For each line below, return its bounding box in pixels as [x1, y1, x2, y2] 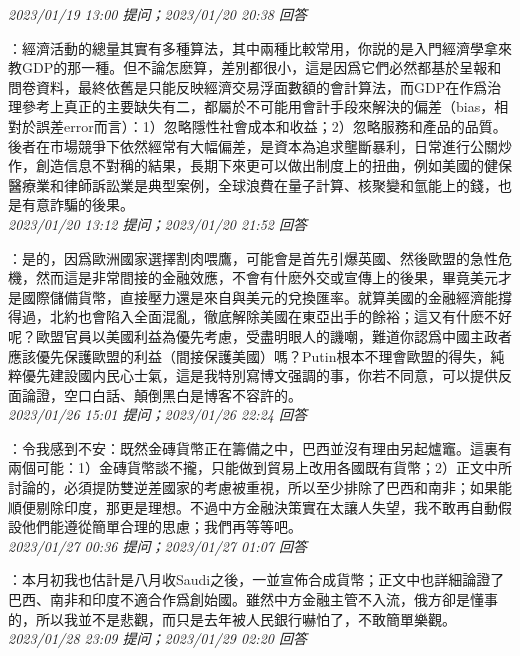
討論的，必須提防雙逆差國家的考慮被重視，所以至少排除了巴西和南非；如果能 [8, 477, 512, 498]
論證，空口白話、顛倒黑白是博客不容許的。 [21, 384, 302, 405]
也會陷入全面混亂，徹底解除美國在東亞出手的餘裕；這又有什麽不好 [77, 306, 512, 327]
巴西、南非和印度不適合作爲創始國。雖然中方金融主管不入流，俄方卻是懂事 [8, 589, 498, 610]
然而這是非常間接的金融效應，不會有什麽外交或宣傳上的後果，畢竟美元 [35, 267, 498, 288]
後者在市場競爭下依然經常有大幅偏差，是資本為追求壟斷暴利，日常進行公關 [8, 135, 498, 156]
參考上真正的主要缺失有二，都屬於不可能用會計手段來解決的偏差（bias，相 [21, 96, 509, 117]
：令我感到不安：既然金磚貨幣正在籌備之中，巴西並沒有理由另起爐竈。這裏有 [8, 437, 512, 458]
